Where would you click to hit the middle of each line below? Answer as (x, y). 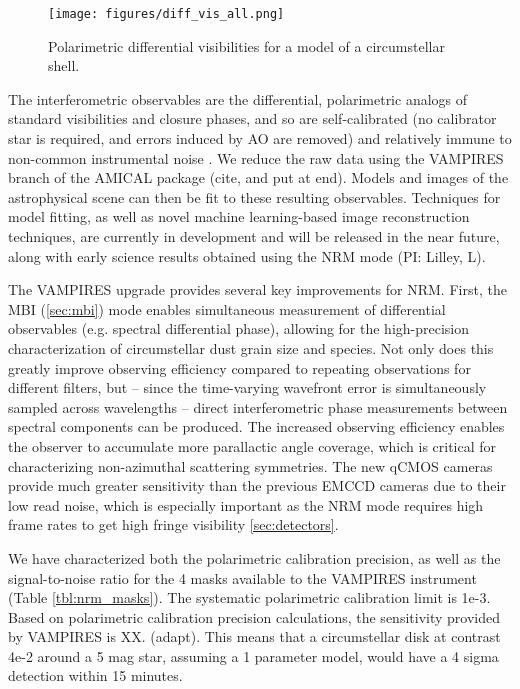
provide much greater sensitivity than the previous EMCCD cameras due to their (257, 485)
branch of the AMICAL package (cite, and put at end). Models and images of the (258, 177)
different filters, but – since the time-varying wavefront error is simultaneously (247, 387)
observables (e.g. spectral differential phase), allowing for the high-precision (239, 328)
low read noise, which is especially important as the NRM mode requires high (246, 504)
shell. (64, 65)
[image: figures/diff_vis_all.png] (166, 14)
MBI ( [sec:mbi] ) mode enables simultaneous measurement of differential (227, 308)
